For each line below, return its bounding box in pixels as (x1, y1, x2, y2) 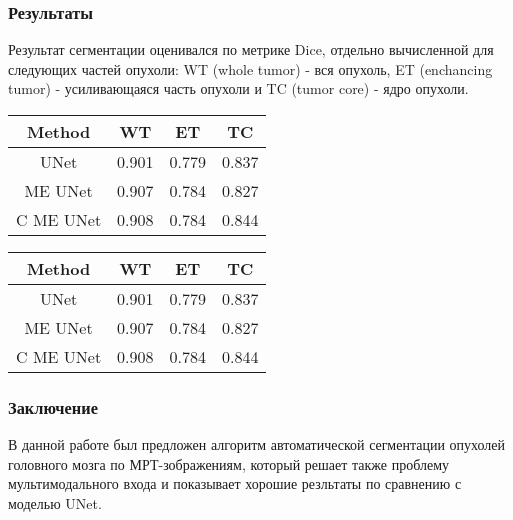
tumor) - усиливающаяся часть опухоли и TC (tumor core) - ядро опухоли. (8, 78, 469, 99)
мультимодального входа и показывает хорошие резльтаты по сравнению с (8, 473, 462, 494)
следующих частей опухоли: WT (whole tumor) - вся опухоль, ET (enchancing (8, 58, 493, 79)
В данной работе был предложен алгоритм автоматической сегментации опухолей (8, 434, 506, 455)
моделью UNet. (8, 493, 102, 513)
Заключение (8, 394, 98, 419)
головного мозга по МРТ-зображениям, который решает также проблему (8, 453, 450, 474)
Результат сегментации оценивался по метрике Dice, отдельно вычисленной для (8, 39, 494, 60)
